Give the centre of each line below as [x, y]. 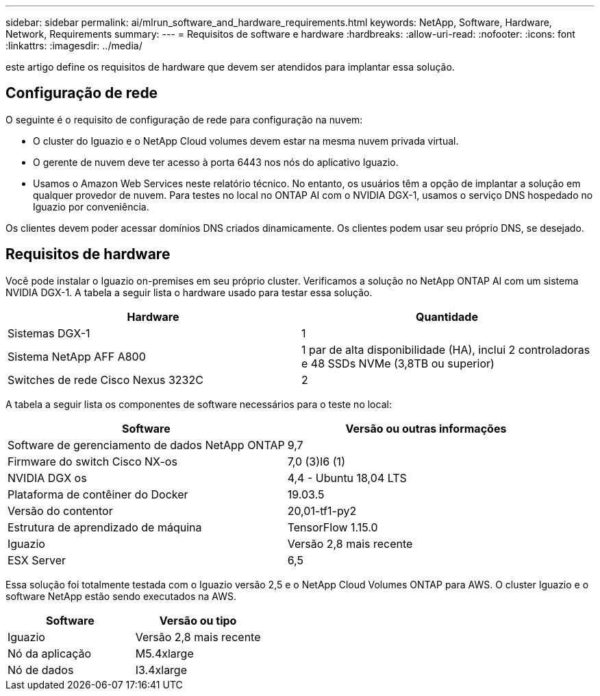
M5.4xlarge [164, 653]
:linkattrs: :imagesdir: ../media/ [74, 46]
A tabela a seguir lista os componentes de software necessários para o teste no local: [199, 404]
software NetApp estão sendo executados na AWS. [121, 596]
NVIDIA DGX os [47, 478]
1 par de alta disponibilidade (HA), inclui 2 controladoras [446, 349]
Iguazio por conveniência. [91, 206]
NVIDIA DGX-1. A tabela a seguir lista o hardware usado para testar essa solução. [189, 292]
